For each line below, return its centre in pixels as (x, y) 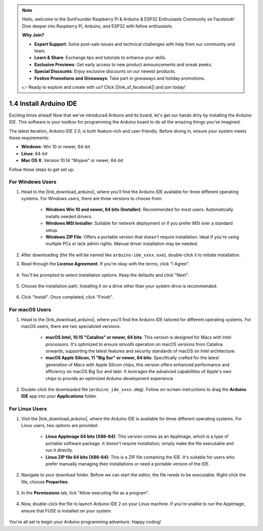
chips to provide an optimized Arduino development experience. (110, 378)
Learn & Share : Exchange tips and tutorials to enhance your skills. (100, 58)
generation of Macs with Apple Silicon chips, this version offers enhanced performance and (138, 365)
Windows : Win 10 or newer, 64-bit (56, 147)
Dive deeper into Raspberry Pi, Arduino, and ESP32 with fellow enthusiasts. (98, 26)
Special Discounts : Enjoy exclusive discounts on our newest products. (105, 71)
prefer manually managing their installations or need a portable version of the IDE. (128, 464)
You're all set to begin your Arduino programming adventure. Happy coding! (85, 522)
